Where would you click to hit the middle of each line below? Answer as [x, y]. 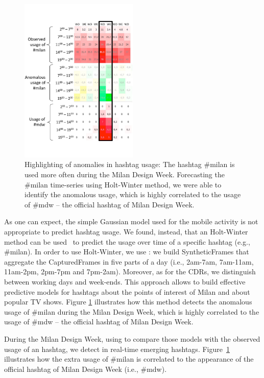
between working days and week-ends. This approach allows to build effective [125, 281]
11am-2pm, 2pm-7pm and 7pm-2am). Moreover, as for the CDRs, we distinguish [130, 271]
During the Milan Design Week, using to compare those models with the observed [132, 338]
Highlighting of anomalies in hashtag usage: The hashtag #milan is [130, 164]
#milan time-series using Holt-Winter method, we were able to [123, 184]
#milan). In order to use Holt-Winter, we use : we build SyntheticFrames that [127, 252]
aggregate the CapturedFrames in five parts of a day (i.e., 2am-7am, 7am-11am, [129, 261]
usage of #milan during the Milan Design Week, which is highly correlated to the [132, 311]
